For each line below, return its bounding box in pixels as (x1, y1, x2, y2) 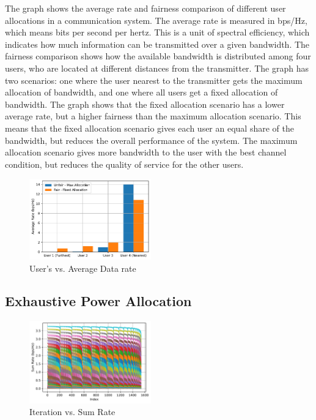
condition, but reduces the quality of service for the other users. (5, 157, 244, 170)
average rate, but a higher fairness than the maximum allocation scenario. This (5, 110, 301, 122)
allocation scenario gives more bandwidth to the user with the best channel (5, 146, 287, 159)
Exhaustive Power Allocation (5, 291, 192, 310)
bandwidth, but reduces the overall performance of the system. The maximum (5, 133, 298, 146)
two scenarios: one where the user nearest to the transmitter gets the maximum (5, 73, 303, 86)
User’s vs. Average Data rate (29, 261, 136, 274)
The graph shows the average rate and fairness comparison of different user (5, 2, 286, 14)
